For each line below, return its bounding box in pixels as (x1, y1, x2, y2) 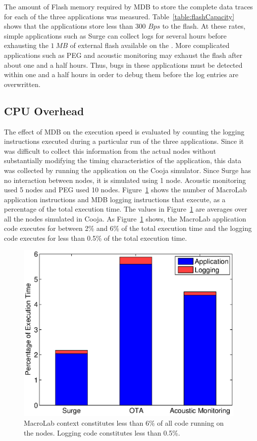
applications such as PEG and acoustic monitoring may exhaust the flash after (4, 49, 243, 60)
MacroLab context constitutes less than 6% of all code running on (24, 418, 224, 428)
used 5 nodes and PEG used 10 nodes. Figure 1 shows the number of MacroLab (4, 184, 247, 195)
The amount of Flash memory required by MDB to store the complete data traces (4, 1, 253, 11)
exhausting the (4, 40, 49, 50)
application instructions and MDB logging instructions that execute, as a (4, 194, 226, 204)
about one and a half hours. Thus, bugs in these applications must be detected (4, 59, 243, 70)
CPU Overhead (4, 103, 84, 118)
